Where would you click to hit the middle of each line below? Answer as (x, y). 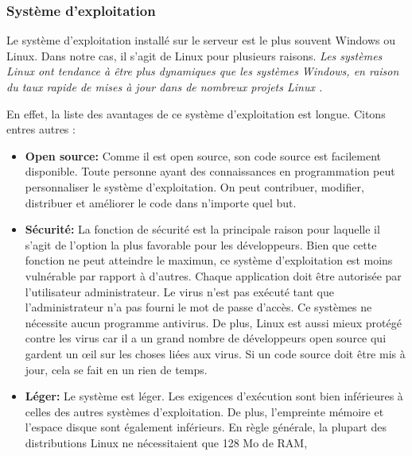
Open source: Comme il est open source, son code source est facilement (203, 155)
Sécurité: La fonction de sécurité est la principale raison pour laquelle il (202, 229)
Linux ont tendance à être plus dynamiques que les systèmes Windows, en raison (203, 71)
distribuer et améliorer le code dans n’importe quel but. (161, 202)
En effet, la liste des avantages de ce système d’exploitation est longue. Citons (196, 113)
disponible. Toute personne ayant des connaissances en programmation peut (210, 171)
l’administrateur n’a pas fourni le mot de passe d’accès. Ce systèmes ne (198, 307)
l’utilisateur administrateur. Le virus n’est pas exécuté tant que (179, 291)
